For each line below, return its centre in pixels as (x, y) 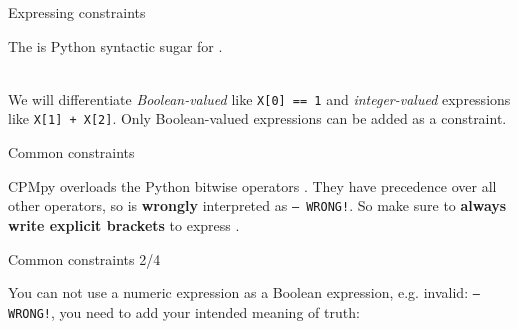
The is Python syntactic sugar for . (115, 45)
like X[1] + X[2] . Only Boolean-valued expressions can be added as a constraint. (257, 118)
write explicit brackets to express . (124, 224)
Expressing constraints (77, 12)
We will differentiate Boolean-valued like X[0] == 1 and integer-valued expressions (259, 98)
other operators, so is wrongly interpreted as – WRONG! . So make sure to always (257, 205)
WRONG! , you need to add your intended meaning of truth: (184, 311)
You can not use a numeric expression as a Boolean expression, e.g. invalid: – (244, 292)
